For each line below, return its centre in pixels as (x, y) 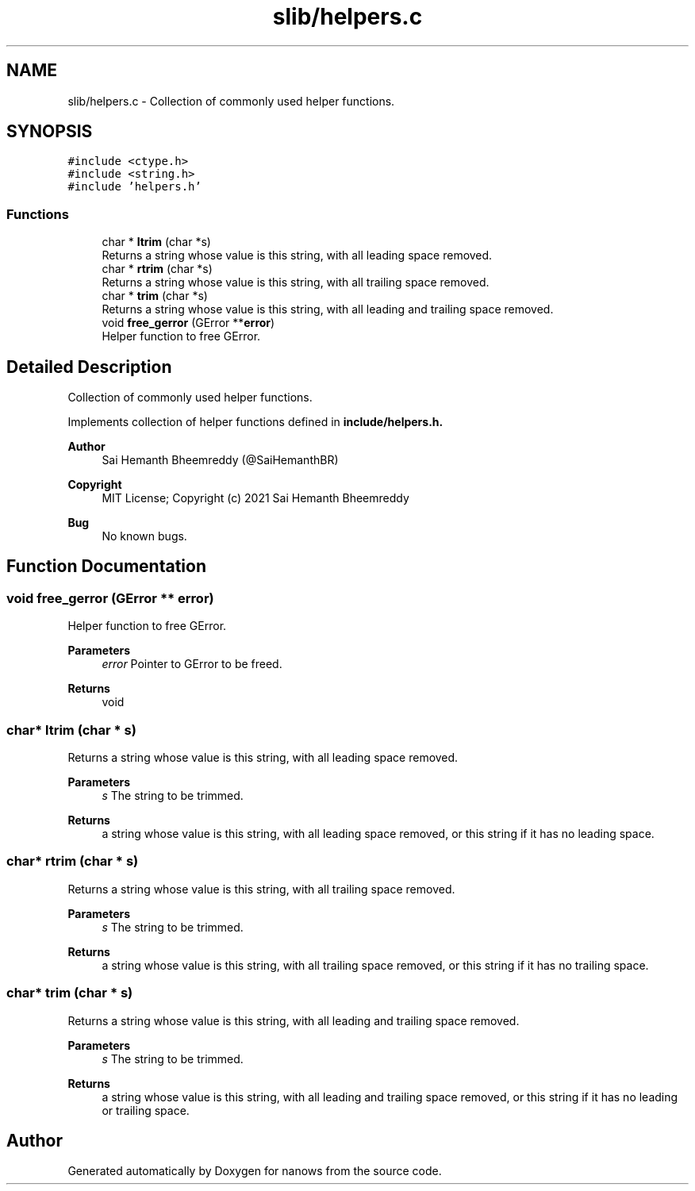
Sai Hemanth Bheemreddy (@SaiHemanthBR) (220, 460)
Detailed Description (89, 367)
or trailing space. (146, 1110)
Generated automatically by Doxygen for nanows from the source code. (255, 1171)
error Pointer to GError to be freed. (192, 664)
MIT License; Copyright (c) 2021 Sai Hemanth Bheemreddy (255, 498)
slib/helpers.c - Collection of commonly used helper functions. (231, 101)
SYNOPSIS (50, 132)
